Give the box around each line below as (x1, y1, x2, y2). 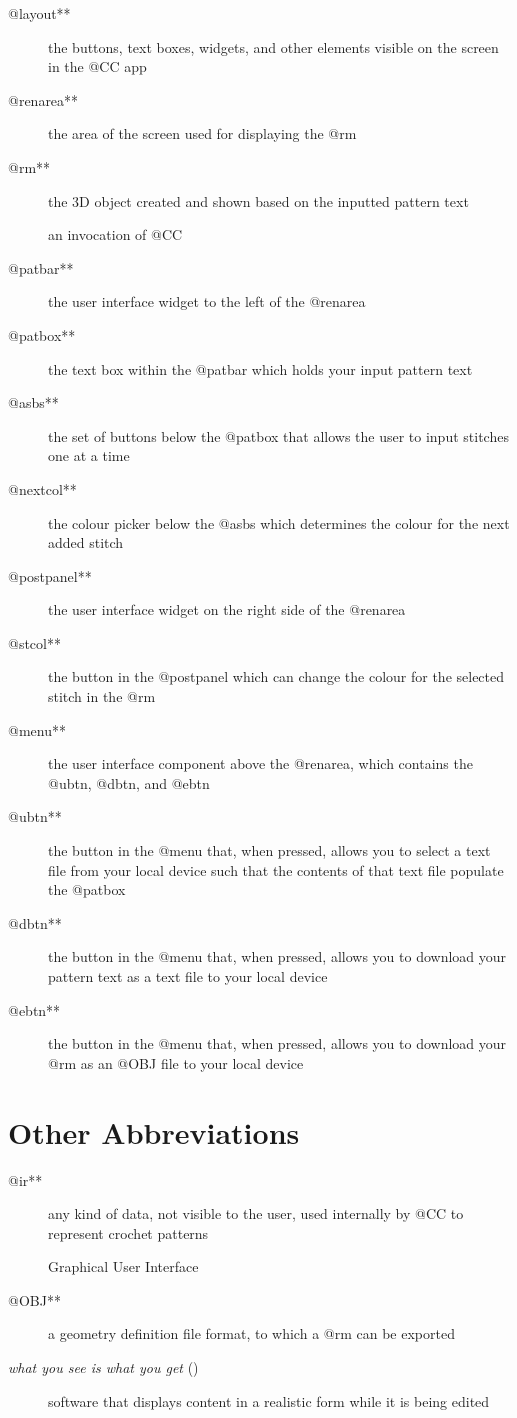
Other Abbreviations (8, 1111, 300, 1152)
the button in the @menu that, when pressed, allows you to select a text (48, 840, 491, 861)
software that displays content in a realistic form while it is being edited (48, 1390, 490, 1411)
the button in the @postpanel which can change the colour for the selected (48, 666, 505, 687)
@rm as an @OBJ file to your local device (48, 1052, 304, 1073)
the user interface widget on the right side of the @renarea (48, 599, 406, 620)
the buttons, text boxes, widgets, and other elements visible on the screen (48, 36, 499, 57)
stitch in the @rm (48, 686, 156, 707)
